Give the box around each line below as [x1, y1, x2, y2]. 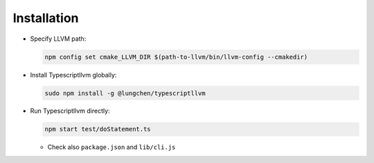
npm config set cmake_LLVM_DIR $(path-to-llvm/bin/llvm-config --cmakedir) [44, 52, 308, 61]
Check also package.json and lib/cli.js [47, 143, 176, 151]
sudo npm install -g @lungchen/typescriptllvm [44, 89, 206, 97]
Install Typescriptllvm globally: [30, 70, 117, 79]
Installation [12, 10, 79, 26]
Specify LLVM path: [30, 35, 87, 43]
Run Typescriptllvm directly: [30, 107, 110, 115]
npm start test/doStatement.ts [44, 125, 152, 133]
